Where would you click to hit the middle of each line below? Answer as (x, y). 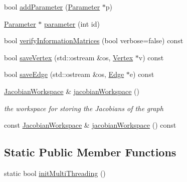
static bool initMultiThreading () (55, 173)
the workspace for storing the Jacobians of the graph (84, 108)
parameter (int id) (72, 23)
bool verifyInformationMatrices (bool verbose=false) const (94, 40)
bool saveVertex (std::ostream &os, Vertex (69, 57)
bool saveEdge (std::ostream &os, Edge (64, 74)
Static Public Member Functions (90, 152)
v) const (151, 57)
